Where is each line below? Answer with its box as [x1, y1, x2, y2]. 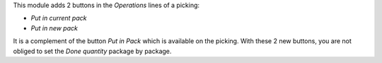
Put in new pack [30, 23, 78, 32]
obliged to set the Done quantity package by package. [13, 47, 172, 55]
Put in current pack [30, 14, 87, 23]
